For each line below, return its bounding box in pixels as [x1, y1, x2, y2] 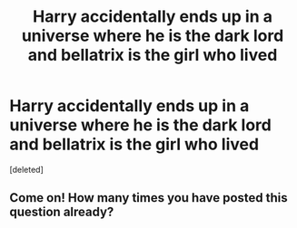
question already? [9, 204, 114, 220]
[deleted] [9, 164, 44, 175]
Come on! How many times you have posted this [9, 190, 288, 205]
